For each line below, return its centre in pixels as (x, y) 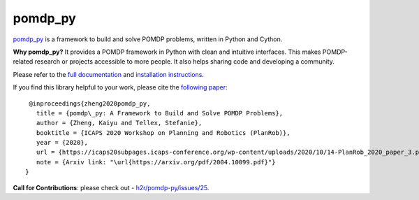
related (23, 62)
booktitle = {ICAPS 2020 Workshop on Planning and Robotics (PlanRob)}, (163, 133)
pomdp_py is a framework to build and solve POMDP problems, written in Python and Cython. (148, 39)
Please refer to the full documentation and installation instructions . (108, 74)
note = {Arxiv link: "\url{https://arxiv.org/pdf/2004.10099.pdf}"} (156, 162)
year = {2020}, (62, 143)
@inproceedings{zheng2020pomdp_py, (90, 103)
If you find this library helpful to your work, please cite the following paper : (120, 87)
